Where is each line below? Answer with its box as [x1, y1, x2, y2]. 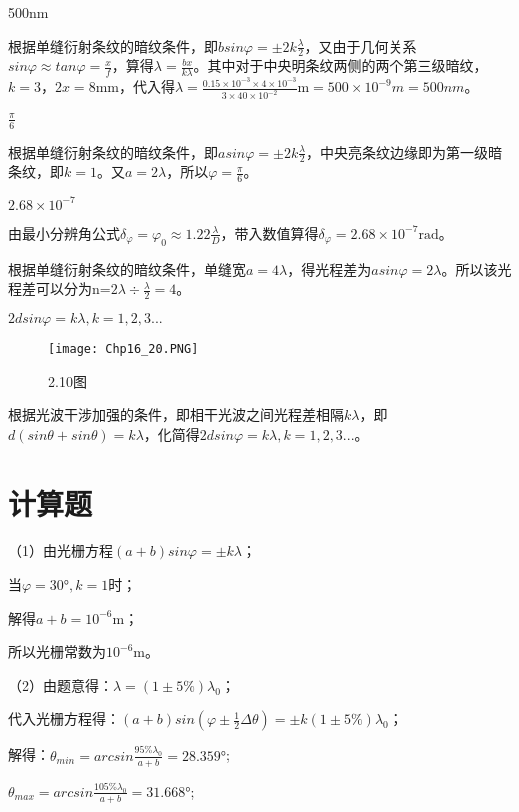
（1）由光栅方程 [8, 540, 113, 561]
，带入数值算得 [220, 222, 319, 243]
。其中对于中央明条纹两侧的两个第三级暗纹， [193, 55, 488, 76]
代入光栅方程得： [8, 708, 120, 729]
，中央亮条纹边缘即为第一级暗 [305, 141, 502, 162]
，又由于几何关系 [304, 35, 417, 56]
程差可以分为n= [8, 278, 111, 299]
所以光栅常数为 [8, 641, 106, 662]
